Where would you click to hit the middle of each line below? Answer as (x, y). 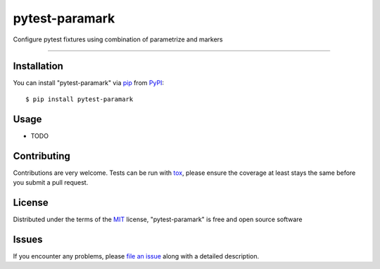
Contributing (42, 156)
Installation (38, 66)
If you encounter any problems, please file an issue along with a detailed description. (136, 256)
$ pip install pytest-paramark (80, 99)
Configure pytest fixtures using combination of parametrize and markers (118, 39)
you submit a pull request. (51, 183)
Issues (28, 239)
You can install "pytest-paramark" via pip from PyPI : (89, 83)
